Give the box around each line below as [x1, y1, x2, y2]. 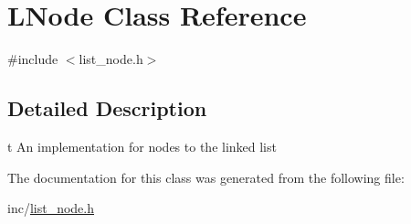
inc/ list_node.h [7, 198, 95, 218]
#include [7, 49, 58, 69]
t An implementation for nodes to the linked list [7, 136, 277, 155]
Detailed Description [7, 94, 207, 123]
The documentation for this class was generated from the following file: [7, 167, 405, 187]
